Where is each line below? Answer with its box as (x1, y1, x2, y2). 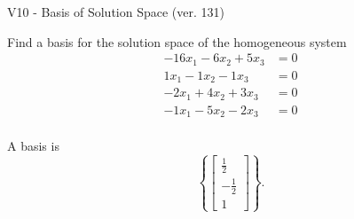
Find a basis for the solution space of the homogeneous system (7, 32, 347, 51)
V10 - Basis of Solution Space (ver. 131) (7, 3, 224, 20)
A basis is (7, 137, 59, 155)
